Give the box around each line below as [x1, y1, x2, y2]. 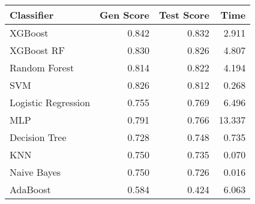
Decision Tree [10, 130, 67, 144]
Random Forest [10, 61, 74, 74]
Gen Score [100, 8, 149, 22]
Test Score [158, 8, 209, 22]
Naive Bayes [10, 165, 61, 179]
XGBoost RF [10, 43, 65, 57]
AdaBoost [10, 182, 51, 196]
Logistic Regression [10, 95, 91, 109]
